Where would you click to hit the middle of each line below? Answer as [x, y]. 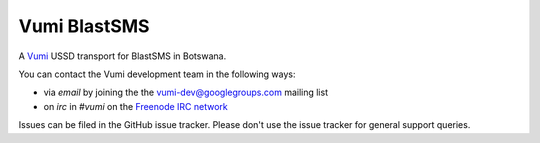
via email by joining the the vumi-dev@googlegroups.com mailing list [186, 92]
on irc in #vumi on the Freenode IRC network [136, 106]
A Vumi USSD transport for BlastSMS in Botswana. [122, 56]
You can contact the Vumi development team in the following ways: [157, 74]
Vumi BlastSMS [84, 26]
